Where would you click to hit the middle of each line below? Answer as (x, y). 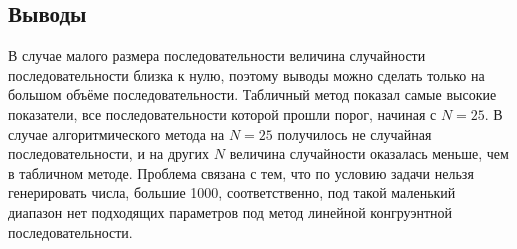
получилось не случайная (354, 133)
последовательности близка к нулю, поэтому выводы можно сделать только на (246, 74)
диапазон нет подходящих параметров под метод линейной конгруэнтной (230, 211)
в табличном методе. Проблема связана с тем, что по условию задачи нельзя (241, 172)
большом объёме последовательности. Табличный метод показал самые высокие (252, 94)
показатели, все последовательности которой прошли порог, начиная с (222, 113)
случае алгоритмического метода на (116, 133)
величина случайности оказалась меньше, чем (369, 153)
